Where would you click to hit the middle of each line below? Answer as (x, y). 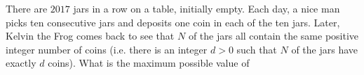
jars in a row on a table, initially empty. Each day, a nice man (207, 8)
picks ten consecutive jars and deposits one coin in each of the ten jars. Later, (173, 22)
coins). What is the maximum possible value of (149, 63)
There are (27, 8)
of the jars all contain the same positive (274, 36)
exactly (21, 63)
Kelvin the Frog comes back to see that (90, 36)
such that (257, 49)
